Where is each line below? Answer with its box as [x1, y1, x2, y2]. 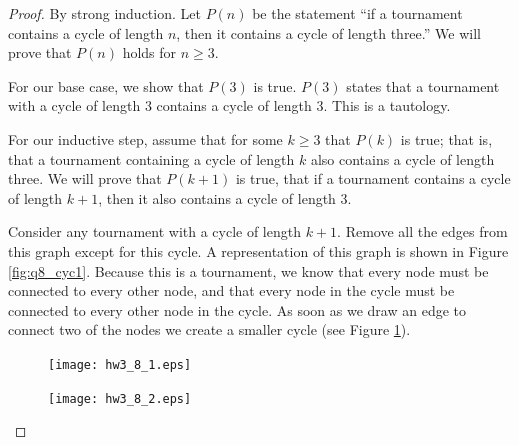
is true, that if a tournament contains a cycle [235, 168, 511, 189]
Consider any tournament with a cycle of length [8, 221, 301, 242]
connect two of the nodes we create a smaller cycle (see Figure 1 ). [8, 319, 411, 340]
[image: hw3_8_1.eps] [48, 357, 192, 372]
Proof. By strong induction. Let [8, 3, 201, 23]
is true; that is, [400, 128, 493, 149]
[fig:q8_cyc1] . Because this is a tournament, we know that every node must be [8, 260, 489, 281]
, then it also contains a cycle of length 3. [98, 187, 352, 208]
